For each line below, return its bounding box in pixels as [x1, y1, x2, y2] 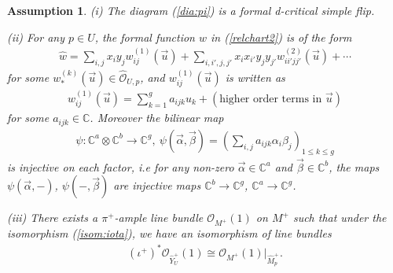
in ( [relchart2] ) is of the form [211, 28, 352, 45]
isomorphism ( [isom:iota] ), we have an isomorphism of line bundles [7, 225, 332, 242]
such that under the [292, 209, 387, 226]
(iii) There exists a [7, 209, 98, 226]
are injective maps [113, 177, 201, 194]
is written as [225, 68, 285, 85]
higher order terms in [219, 93, 322, 105]
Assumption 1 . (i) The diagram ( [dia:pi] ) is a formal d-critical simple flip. [7, 2, 375, 18]
